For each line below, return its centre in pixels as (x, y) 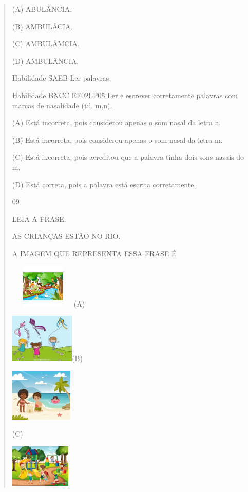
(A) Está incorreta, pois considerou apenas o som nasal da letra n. (117, 122)
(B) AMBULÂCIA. (42, 26)
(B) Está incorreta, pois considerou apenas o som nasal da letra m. (117, 139)
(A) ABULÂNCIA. (42, 9)
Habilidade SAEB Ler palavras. (62, 78)
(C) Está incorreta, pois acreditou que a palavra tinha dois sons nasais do (128, 157)
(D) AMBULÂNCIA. (45, 60)
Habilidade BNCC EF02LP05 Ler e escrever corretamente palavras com (125, 95)
